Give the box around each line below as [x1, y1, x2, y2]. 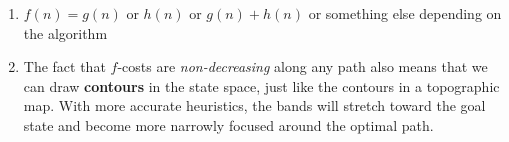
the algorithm [23, 22, 108, 43]
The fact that [23, 56, 106, 77]
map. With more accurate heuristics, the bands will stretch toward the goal [23, 95, 486, 116]
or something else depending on [308, 3, 502, 23]
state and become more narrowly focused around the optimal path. [23, 114, 434, 135]
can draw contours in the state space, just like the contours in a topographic [23, 75, 500, 96]
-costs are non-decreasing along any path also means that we [117, 56, 488, 77]
